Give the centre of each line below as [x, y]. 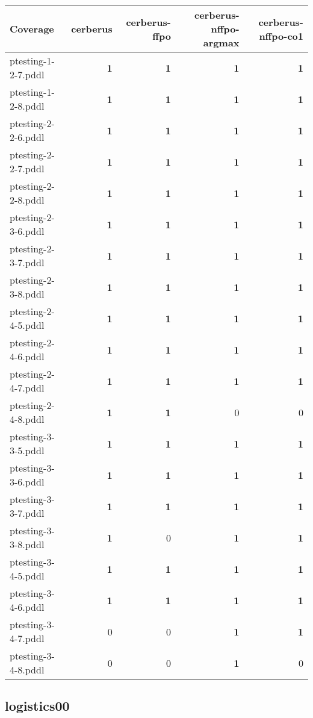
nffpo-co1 [281, 36]
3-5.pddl [27, 450]
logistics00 [37, 706]
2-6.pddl [27, 137]
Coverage [32, 29]
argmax [221, 42]
